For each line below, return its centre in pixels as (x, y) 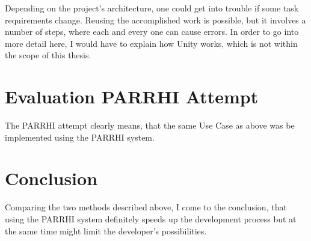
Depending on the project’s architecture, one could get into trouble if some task (152, 8)
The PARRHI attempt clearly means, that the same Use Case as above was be (150, 125)
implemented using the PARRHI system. (80, 137)
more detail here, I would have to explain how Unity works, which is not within (151, 43)
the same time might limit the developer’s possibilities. (106, 230)
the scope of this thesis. (48, 55)
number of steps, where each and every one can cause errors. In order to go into (152, 32)
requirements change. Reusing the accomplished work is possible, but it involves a (155, 20)
